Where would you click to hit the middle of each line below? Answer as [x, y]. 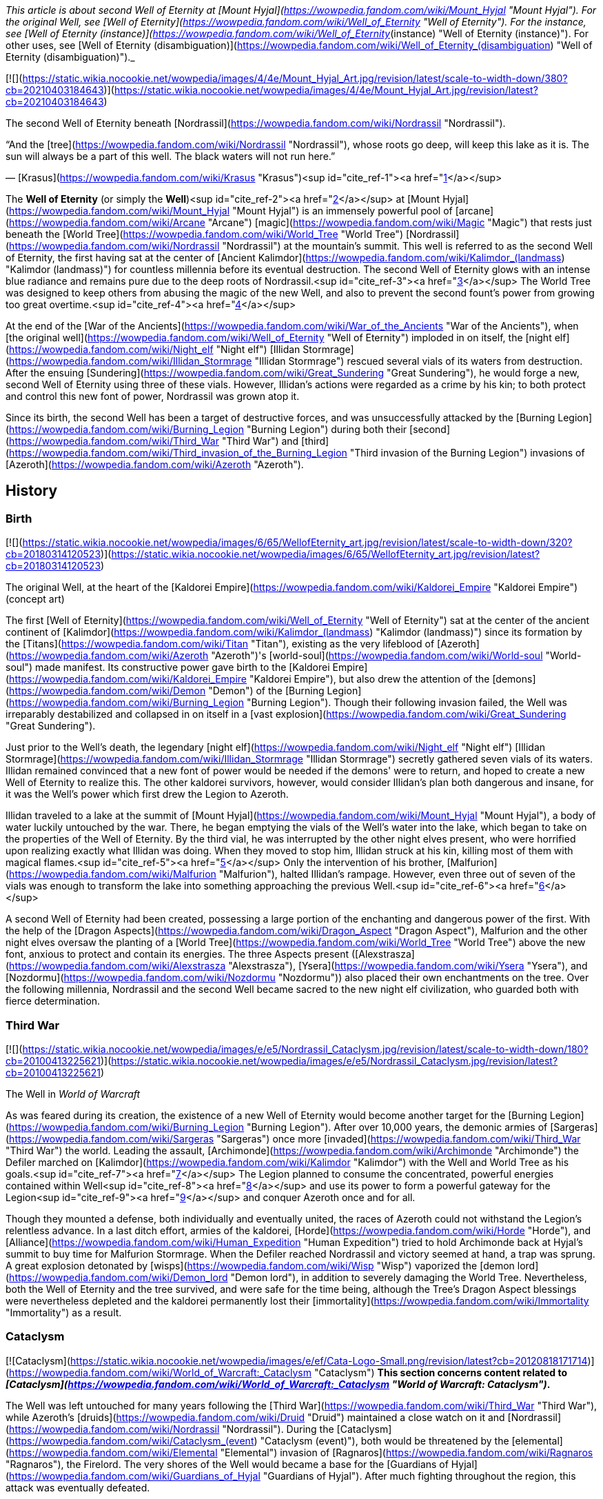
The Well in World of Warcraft [73, 1094]
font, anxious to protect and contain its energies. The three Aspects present [177, 954]
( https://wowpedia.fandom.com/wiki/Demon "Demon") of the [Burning [165, 691]
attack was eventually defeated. [78, 1487]
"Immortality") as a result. [64, 1312]
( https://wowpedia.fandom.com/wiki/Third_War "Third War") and [152, 441]
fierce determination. [53, 1001]
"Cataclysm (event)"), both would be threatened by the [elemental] [411, 1440]
